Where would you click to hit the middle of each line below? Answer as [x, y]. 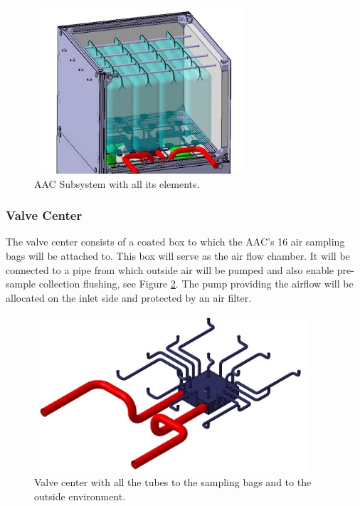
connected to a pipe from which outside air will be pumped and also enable [170, 269]
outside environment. [80, 496]
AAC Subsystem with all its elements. [117, 183]
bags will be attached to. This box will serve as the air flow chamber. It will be [178, 255]
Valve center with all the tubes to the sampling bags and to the [173, 482]
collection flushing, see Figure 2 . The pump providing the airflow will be [196, 284]
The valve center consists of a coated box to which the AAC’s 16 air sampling [175, 242]
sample [21, 284]
